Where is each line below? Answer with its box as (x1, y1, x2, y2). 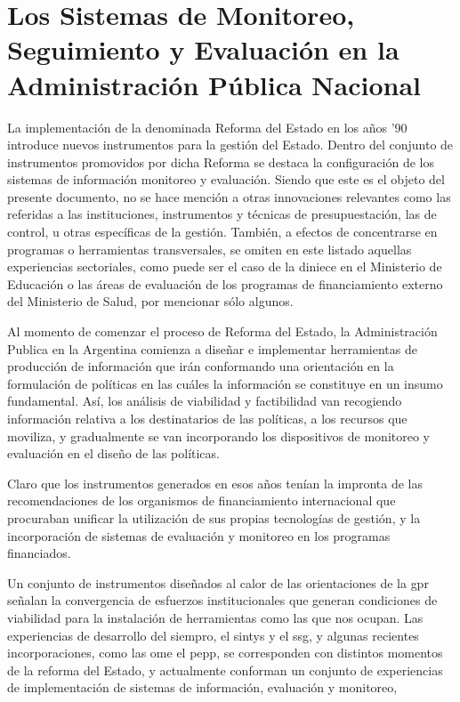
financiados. (7, 544, 71, 562)
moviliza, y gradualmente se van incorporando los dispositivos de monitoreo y (7, 426, 430, 445)
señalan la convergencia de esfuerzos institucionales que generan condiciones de (7, 591, 438, 609)
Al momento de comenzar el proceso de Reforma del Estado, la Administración (7, 322, 438, 341)
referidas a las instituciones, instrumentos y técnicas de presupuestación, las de (7, 205, 437, 223)
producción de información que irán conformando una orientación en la (7, 357, 394, 375)
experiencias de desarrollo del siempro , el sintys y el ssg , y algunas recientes (7, 625, 419, 644)
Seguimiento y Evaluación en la (7, 31, 399, 68)
